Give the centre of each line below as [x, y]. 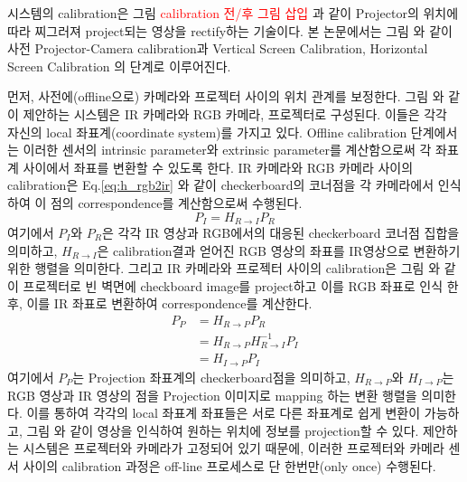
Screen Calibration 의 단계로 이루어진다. [119, 66]
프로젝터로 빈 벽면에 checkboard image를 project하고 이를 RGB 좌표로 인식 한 [241, 285]
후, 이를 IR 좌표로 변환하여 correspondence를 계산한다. [160, 303]
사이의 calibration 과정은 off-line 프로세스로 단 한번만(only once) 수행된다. [229, 465]
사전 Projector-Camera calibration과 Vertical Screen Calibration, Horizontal [218, 48]
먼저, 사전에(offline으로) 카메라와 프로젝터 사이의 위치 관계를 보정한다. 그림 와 [226, 96]
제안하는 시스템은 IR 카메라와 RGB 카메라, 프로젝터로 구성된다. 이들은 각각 [235, 113]
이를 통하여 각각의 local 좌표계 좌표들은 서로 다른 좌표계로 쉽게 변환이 [224, 413]
